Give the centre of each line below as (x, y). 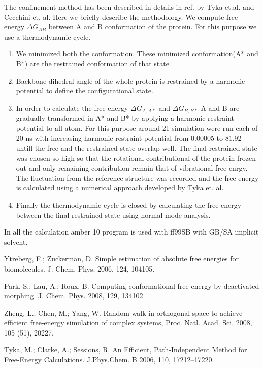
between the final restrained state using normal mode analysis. (113, 214)
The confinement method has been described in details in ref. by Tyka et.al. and (129, 7)
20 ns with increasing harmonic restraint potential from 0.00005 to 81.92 (129, 138)
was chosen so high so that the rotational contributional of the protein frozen (136, 158)
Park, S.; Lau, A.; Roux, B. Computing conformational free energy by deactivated (132, 286)
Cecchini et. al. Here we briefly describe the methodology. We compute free (121, 16)
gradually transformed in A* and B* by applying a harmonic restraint (125, 118)
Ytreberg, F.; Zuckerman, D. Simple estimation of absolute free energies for (122, 259)
